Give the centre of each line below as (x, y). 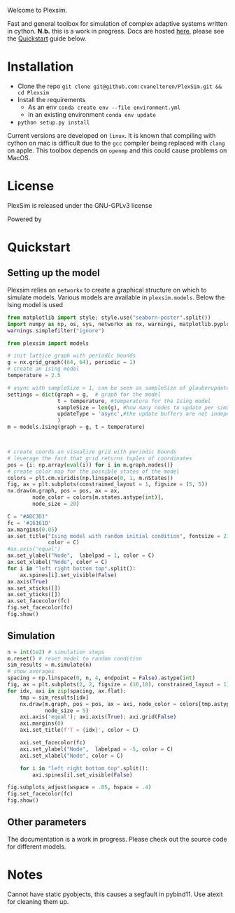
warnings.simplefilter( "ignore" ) (56, 331)
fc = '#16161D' (29, 523)
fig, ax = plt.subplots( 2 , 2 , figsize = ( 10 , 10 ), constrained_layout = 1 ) (119, 685)
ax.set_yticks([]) (34, 595)
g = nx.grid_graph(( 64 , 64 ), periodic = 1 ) (72, 362)
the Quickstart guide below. (47, 38)
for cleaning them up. (38, 901)
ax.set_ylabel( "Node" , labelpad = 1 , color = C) (81, 555)
